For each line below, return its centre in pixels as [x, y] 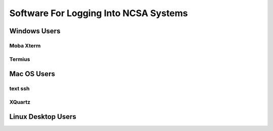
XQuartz [20, 102]
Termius [20, 59]
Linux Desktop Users [43, 117]
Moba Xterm [25, 45]
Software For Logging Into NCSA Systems [99, 13]
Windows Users [35, 31]
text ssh [19, 89]
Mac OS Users [32, 74]
